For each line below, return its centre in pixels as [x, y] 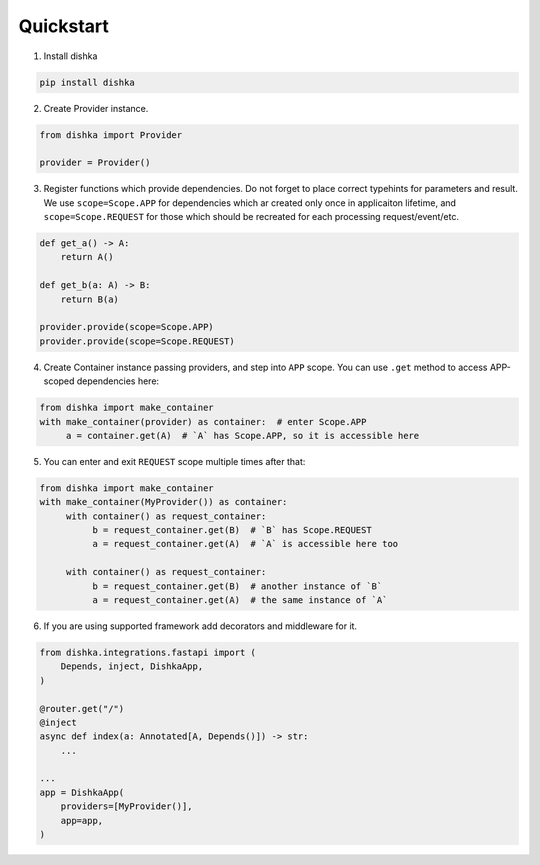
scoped [59, 381]
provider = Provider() [95, 163]
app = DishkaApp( [82, 792]
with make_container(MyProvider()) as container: [163, 502]
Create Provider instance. [96, 108]
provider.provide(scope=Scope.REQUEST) [137, 341]
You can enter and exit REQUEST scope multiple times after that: [174, 461]
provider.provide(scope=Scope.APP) [126, 327]
